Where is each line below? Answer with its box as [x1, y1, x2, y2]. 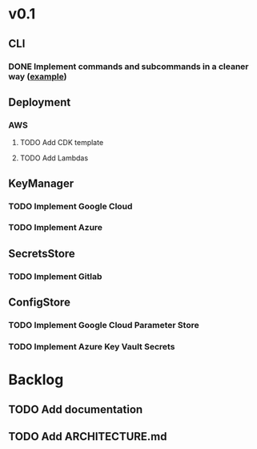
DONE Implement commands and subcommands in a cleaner [8, 61, 249, 72]
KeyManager [8, 176, 74, 190]
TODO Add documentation [8, 402, 143, 416]
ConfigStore [8, 296, 70, 309]
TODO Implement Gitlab [8, 270, 102, 281]
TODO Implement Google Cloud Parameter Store [8, 320, 199, 331]
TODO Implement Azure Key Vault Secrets [8, 341, 175, 352]
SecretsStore [8, 246, 76, 261]
